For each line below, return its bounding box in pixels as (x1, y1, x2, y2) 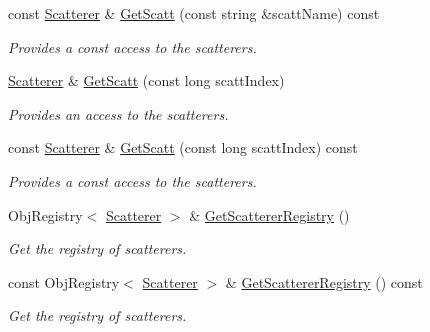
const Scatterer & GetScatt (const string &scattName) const (8, 3, 380, 23)
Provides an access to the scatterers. (8, 103, 229, 124)
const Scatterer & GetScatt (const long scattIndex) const (8, 137, 358, 158)
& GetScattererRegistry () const (225, 271, 423, 292)
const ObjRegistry (8, 271, 120, 292)
